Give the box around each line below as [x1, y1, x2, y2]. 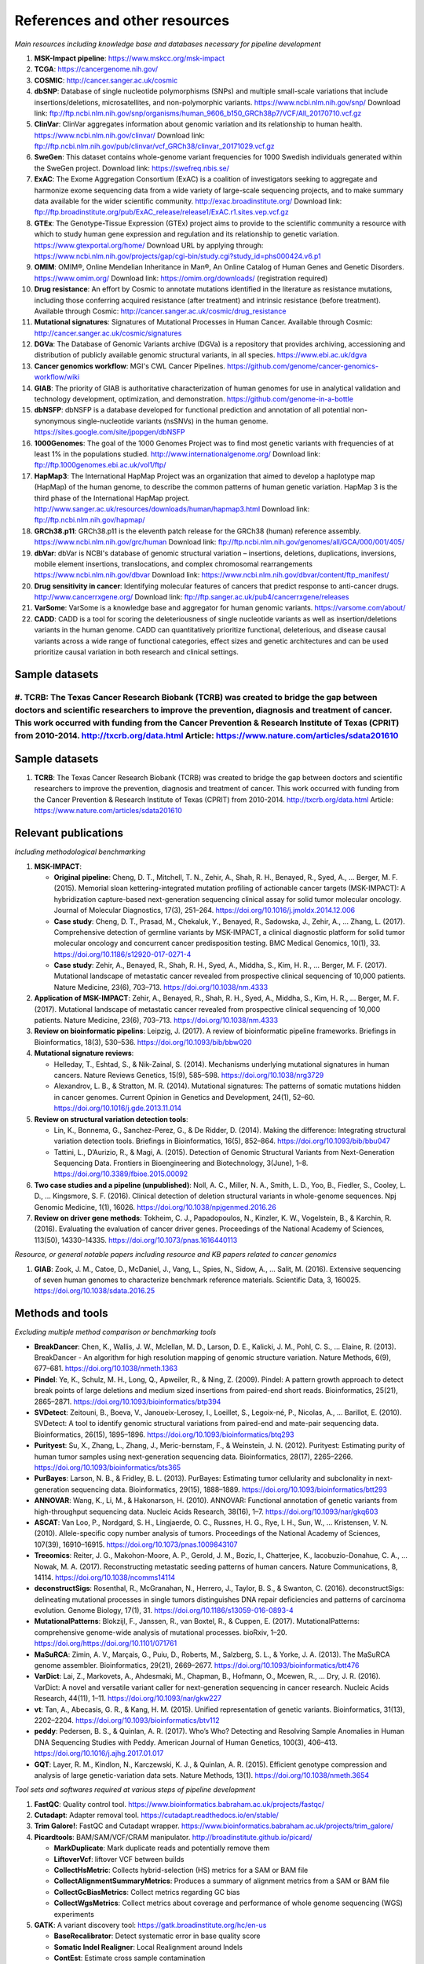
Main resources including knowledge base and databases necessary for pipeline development [14, 39, 321, 49]
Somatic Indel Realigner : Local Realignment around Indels [53, 1942, 243, 1951]
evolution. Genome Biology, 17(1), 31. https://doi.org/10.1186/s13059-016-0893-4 [34, 1606, 294, 1615]
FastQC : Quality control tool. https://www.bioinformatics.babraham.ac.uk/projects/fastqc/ [34, 1799, 325, 1808]
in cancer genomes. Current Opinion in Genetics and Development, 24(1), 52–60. [53, 1092, 316, 1101]
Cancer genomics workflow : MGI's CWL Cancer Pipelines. [34, 361, 225, 371]
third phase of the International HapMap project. [34, 493, 190, 503]
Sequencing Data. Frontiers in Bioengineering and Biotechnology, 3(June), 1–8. [53, 1159, 309, 1168]
